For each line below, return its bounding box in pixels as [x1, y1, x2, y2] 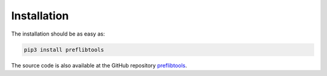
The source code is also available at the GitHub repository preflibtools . [11, 62, 187, 69]
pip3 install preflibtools [24, 46, 104, 53]
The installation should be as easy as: [11, 30, 105, 37]
